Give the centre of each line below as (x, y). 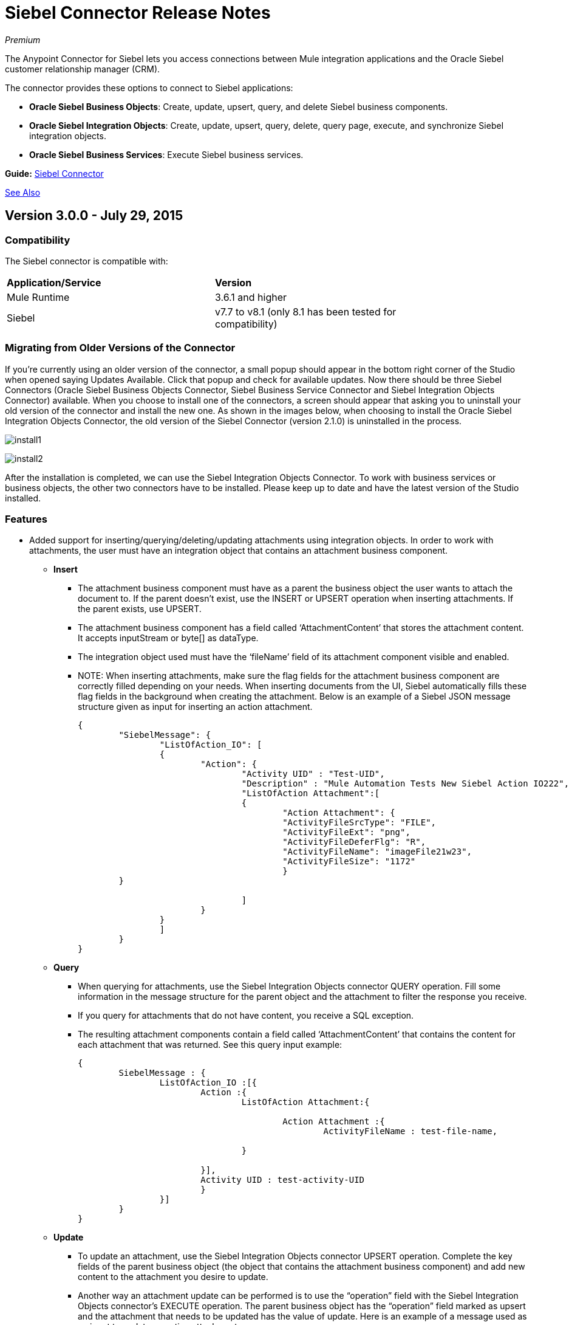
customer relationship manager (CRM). (83, 69)
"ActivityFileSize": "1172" (349, 862)
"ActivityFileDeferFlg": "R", (354, 842)
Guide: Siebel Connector (54, 173)
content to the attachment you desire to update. (173, 1277)
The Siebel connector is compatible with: (87, 261)
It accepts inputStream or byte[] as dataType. (168, 638)
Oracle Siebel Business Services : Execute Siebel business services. (166, 154)
